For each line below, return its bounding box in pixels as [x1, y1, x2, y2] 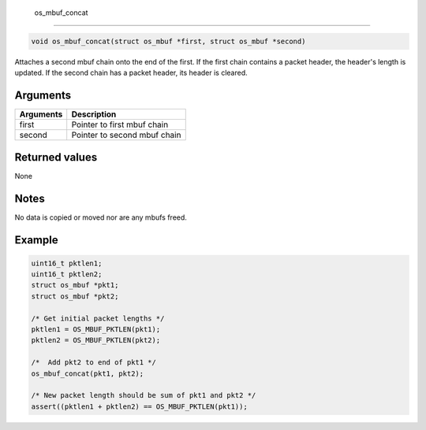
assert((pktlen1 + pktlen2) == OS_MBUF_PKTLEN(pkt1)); [31, 402, 248, 411]
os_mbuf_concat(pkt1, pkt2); [31, 369, 144, 378]
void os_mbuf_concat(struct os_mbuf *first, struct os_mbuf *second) [31, 36, 306, 46]
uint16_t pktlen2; [31, 270, 103, 279]
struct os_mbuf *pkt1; [31, 280, 119, 290]
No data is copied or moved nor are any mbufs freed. [14, 213, 187, 222]
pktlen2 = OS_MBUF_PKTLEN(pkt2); [31, 335, 161, 345]
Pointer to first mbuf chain [71, 119, 169, 130]
